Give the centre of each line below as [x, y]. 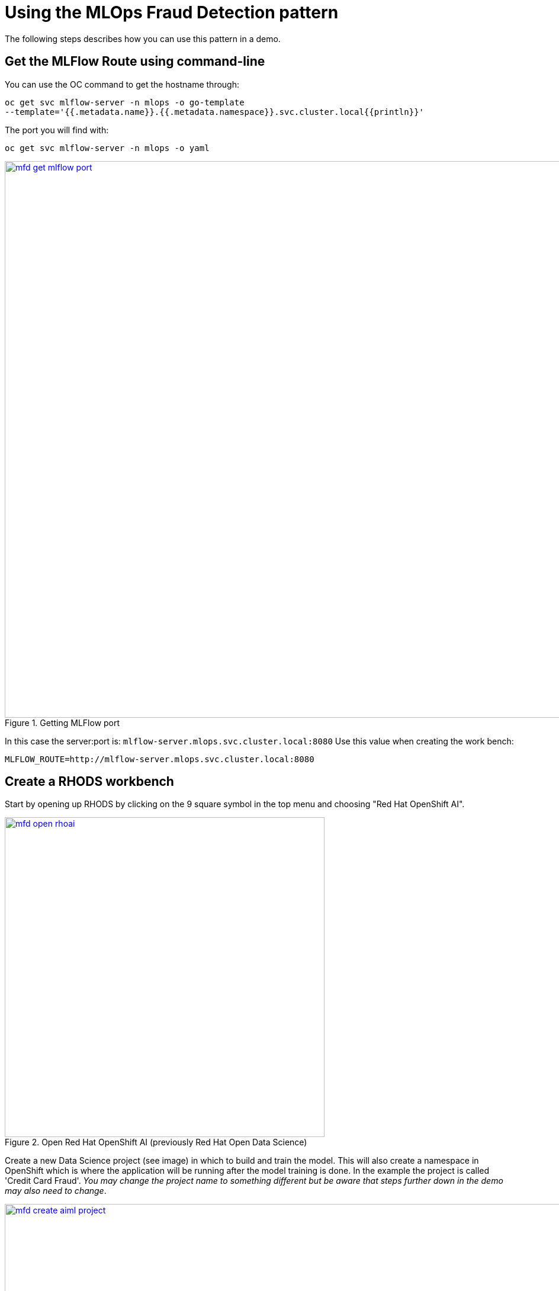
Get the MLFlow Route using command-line [135, 62]
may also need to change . [56, 1191]
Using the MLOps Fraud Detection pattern [172, 12]
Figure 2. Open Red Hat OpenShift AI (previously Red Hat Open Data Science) [156, 1142]
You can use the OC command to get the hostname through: [122, 84]
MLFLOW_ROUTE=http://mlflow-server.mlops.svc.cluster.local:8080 [160, 759]
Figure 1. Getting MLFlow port [62, 722]
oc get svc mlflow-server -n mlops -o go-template [125, 102]
